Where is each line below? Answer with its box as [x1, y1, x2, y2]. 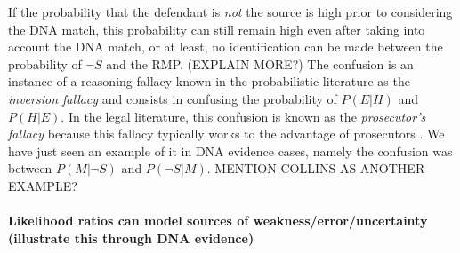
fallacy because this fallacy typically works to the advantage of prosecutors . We [8, 124, 445, 143]
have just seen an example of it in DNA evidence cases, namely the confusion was [8, 141, 453, 160]
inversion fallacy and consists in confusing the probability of [8, 89, 337, 107]
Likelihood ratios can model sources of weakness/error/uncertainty [8, 211, 428, 230]
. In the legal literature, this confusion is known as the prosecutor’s [61, 107, 426, 125]
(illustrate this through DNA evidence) [8, 228, 254, 247]
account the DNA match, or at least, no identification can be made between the [8, 37, 443, 56]
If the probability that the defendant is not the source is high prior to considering [8, 3, 453, 20]
